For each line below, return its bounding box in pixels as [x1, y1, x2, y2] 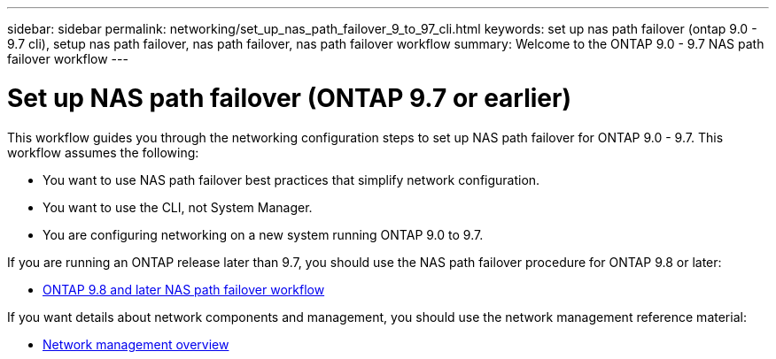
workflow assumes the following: [7, 144, 199, 160]
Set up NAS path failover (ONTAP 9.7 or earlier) [7, 82, 571, 113]
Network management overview [43, 336, 229, 352]
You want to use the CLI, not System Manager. [43, 199, 313, 215]
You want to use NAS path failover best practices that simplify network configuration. [43, 172, 540, 187]
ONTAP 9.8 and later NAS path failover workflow [43, 281, 325, 297]
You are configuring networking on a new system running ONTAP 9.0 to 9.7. [43, 226, 484, 242]
